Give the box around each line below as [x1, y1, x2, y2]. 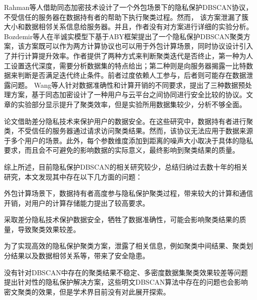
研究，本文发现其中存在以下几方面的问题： [4, 171, 142, 181]
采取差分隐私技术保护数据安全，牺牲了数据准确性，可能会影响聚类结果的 [4, 214, 239, 225]
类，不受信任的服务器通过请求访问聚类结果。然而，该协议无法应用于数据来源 [4, 125, 253, 136]
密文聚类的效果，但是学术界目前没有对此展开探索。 [4, 286, 170, 297]
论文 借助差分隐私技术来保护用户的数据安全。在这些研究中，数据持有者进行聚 [4, 116, 253, 126]
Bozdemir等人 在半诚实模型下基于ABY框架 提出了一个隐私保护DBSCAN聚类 [4, 31, 244, 41]
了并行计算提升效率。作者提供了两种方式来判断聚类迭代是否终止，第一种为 [4, 50, 246, 60]
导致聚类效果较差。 [17, 224, 80, 234]
